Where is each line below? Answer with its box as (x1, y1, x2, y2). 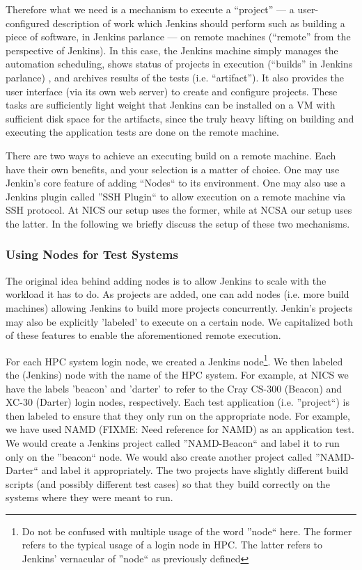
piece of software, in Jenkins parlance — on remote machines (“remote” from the (6, 29, 351, 44)
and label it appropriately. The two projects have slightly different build (41, 463, 349, 477)
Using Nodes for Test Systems (6, 246, 178, 263)
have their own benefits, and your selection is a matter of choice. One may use (6, 161, 340, 176)
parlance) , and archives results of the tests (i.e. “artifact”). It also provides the (6, 70, 345, 84)
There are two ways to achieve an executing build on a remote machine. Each (6, 148, 336, 162)
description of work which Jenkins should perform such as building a (52, 15, 345, 30)
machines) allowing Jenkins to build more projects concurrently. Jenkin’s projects (6, 300, 353, 315)
